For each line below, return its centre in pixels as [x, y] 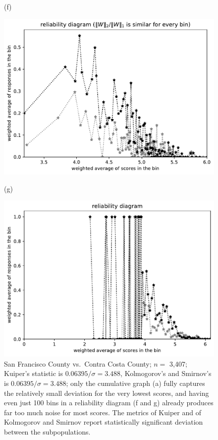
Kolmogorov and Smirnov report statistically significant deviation [104, 422]
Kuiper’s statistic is [33, 373]
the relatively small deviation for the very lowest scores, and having [107, 393]
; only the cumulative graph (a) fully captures [136, 383]
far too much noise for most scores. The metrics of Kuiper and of [103, 412]
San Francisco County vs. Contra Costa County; [78, 363]
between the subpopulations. [47, 432]
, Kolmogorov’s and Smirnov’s [166, 373]
